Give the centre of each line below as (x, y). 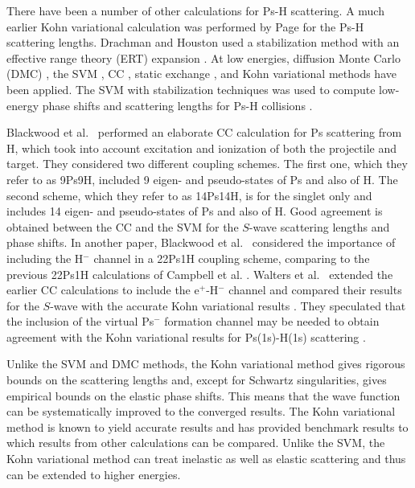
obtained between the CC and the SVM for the (123, 226)
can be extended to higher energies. (94, 474)
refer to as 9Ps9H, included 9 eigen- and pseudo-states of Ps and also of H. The (202, 179)
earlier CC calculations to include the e (103, 290)
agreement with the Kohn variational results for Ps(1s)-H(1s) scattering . (186, 336)
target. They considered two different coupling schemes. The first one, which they (207, 164)
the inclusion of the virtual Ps (80, 321)
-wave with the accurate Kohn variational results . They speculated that (228, 305)
